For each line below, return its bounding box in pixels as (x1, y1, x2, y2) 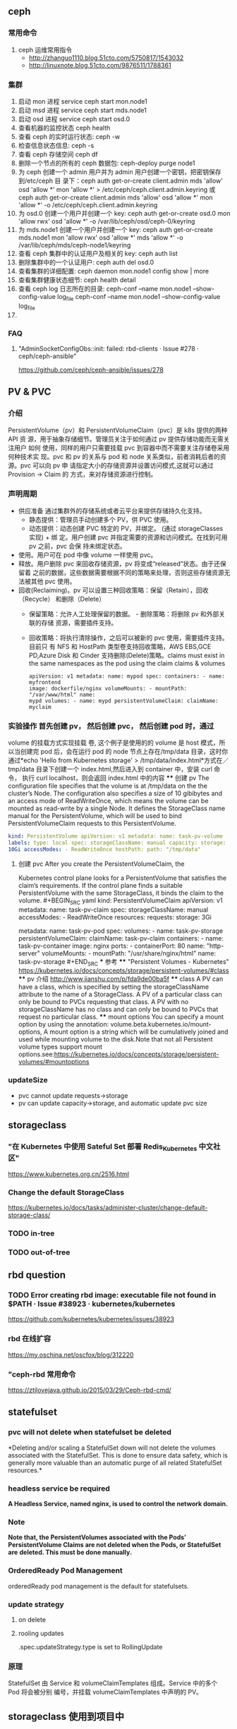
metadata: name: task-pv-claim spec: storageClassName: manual (18, 905, 209, 914)
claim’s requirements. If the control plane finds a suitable (18, 881, 183, 889)
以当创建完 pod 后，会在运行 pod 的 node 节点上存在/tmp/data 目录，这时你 (8, 747, 229, 756)
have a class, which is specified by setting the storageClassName (18, 983, 209, 991)
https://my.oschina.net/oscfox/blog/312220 (8, 1350, 134, 1359)
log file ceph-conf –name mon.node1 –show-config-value (56, 292, 221, 303)
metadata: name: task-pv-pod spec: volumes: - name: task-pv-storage (18, 927, 224, 935)
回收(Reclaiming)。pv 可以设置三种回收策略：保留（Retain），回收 (18, 585, 209, 594)
